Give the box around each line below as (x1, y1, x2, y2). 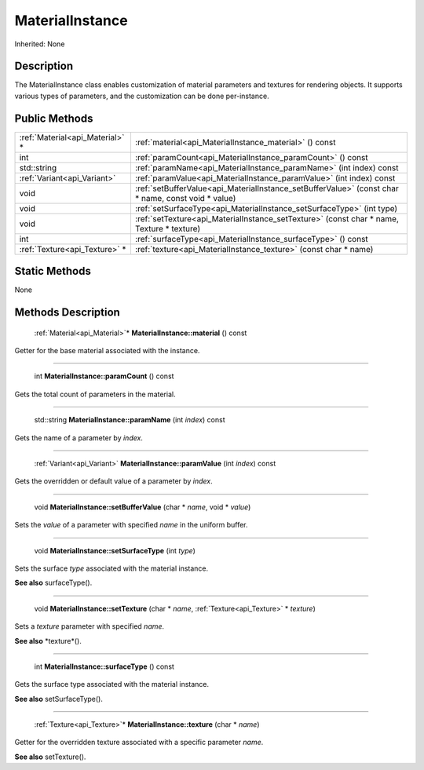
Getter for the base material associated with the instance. (14, 346, 200, 356)
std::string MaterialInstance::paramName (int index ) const (34, 415, 225, 425)
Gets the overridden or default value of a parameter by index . (14, 476, 214, 486)
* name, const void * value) (134, 192, 236, 203)
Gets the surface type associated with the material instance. (14, 680, 210, 689)
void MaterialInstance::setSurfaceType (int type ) (34, 546, 196, 555)
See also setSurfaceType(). (14, 694, 104, 703)
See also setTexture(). (14, 752, 86, 761)
